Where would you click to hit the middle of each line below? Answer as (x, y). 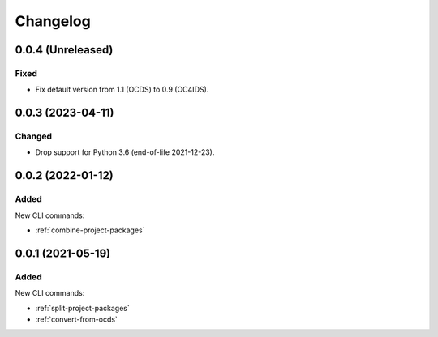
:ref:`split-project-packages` (82, 308)
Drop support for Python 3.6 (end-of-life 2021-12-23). (125, 152)
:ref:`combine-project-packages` (90, 230)
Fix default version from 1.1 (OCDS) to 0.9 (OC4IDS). (122, 90)
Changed (34, 136)
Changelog (53, 21)
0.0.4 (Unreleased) (64, 50)
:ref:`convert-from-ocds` (76, 319)
